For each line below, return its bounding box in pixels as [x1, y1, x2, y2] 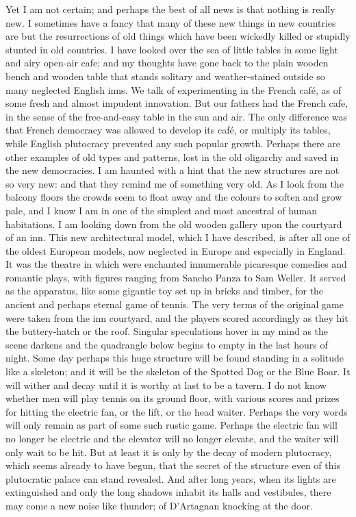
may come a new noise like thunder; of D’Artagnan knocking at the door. [5, 498, 313, 512]
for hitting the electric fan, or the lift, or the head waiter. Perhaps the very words [5, 404, 348, 418]
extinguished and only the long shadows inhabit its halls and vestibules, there [5, 485, 331, 499]
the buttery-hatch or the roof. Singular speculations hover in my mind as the [5, 324, 329, 338]
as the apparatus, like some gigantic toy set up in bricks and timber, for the [5, 283, 324, 298]
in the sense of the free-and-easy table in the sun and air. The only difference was [5, 109, 348, 123]
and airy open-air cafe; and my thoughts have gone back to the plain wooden [5, 55, 329, 70]
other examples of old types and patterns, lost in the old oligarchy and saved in [5, 149, 339, 164]
